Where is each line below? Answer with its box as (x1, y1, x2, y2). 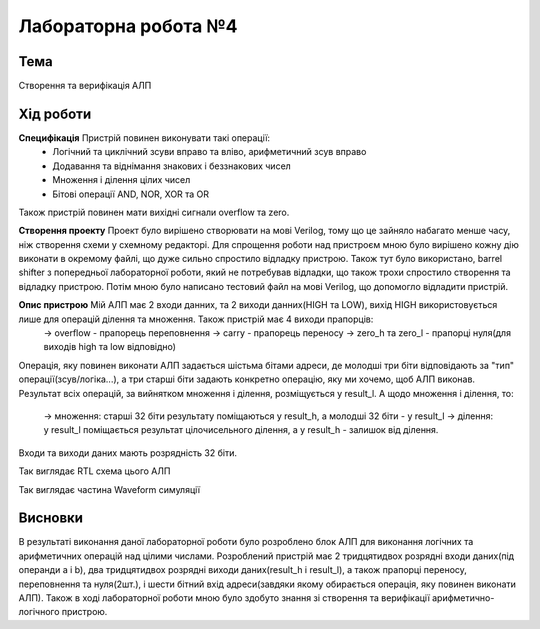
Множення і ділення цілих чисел (52, 174, 191, 186)
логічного (18, 606, 60, 618)
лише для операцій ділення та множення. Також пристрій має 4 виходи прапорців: (18, 313, 374, 325)
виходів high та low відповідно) (43, 341, 177, 353)
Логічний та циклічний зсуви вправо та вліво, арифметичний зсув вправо (52, 146, 367, 158)
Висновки (18, 510, 84, 527)
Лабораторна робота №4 (18, 15, 238, 37)
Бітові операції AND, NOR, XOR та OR (52, 188, 210, 200)
